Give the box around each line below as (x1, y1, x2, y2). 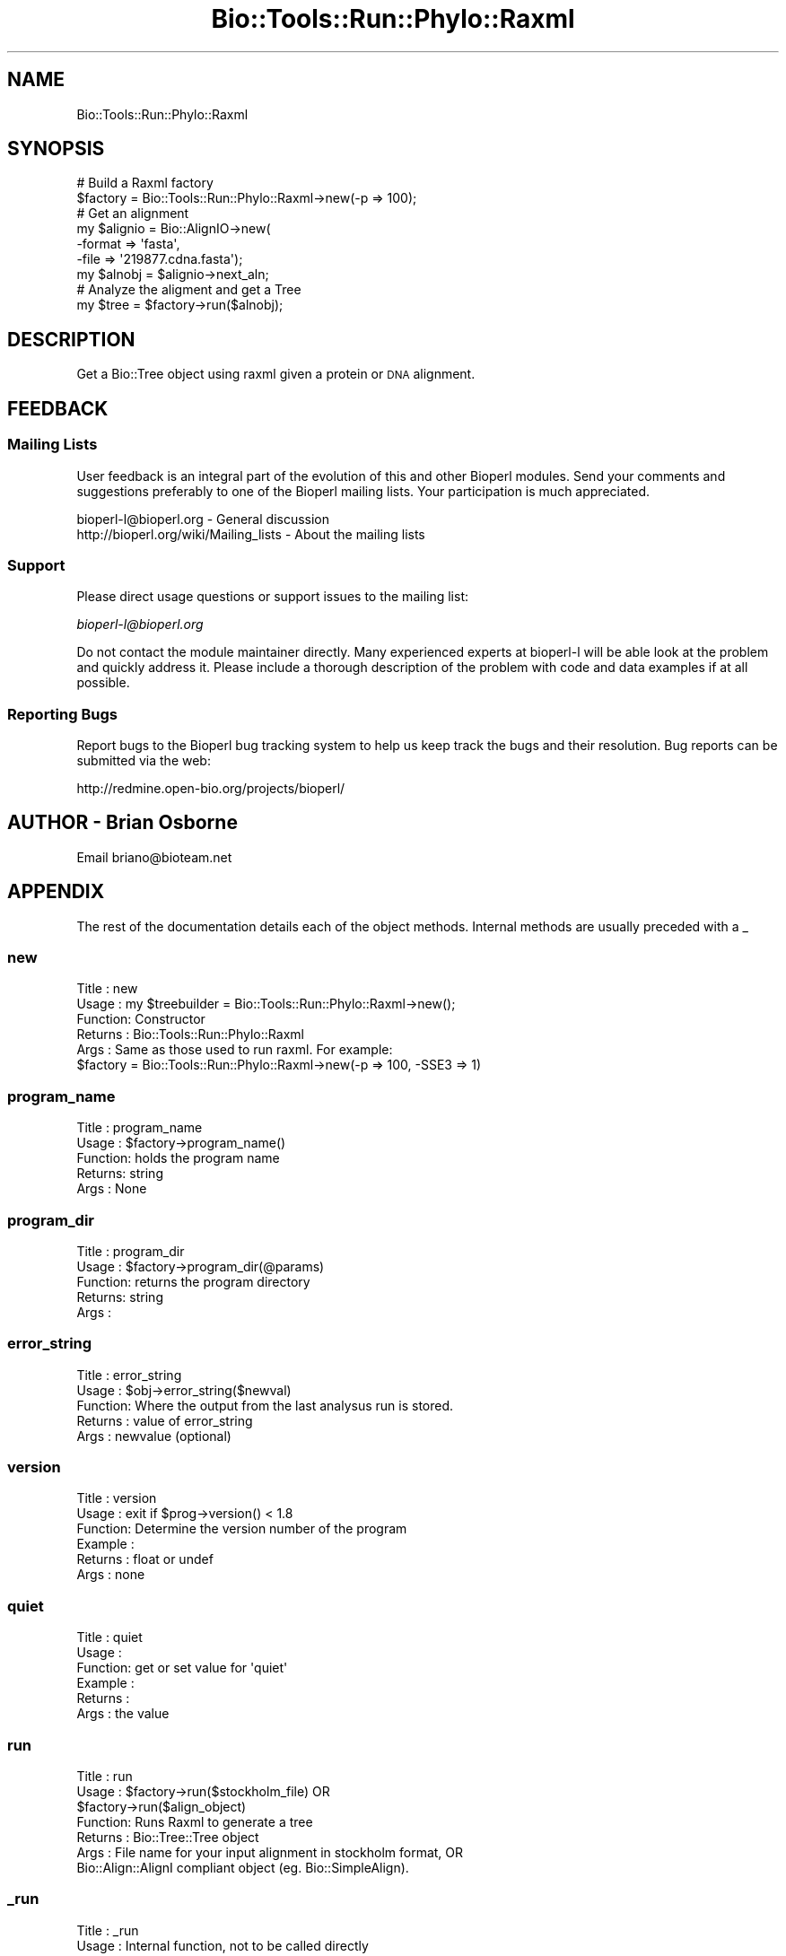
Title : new (76, 981, 138, 997)
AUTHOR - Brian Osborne (7, 811, 238, 834)
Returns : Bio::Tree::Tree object (76, 1829, 259, 1845)
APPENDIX (7, 880, 105, 904)
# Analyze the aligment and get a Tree (76, 282, 301, 298)
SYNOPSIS (7, 137, 105, 161)
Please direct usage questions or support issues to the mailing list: (76, 589, 468, 605)
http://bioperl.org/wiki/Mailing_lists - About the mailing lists (76, 526, 425, 542)
